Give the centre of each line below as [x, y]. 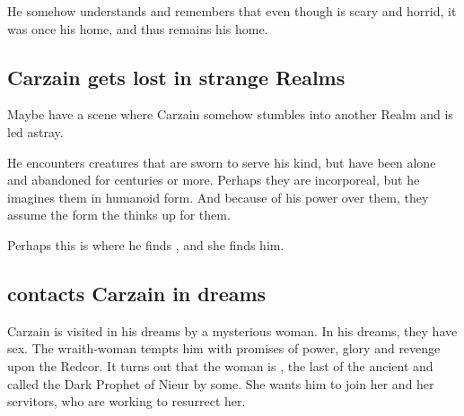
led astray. [35, 131]
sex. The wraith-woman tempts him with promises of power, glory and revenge [224, 348]
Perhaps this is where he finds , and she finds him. [146, 244]
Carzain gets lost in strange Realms [176, 77]
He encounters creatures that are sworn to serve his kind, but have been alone [222, 162]
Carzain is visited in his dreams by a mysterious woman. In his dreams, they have [232, 330]
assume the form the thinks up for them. [119, 215]
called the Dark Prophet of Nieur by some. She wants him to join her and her [221, 383]
